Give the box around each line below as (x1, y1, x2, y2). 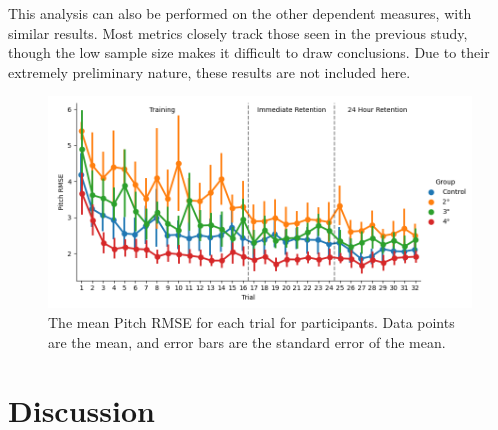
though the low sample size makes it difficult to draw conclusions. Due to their (8, 42, 490, 63)
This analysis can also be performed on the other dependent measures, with (8, 3, 472, 23)
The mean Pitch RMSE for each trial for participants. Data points (48, 311, 455, 332)
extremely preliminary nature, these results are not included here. (8, 61, 411, 82)
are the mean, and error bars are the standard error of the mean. (48, 331, 446, 352)
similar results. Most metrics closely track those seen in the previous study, (8, 22, 468, 43)
